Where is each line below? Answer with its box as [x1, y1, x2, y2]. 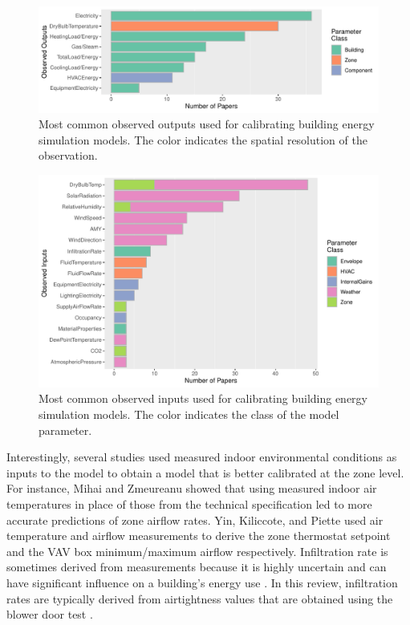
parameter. [39, 421, 92, 438]
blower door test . [6, 606, 93, 623]
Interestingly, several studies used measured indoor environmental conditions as [6, 448, 397, 465]
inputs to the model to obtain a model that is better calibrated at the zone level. [6, 464, 404, 481]
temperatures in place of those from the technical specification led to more [6, 496, 372, 513]
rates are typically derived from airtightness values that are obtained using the [6, 590, 393, 607]
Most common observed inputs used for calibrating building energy [39, 390, 368, 407]
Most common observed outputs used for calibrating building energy [39, 116, 375, 132]
